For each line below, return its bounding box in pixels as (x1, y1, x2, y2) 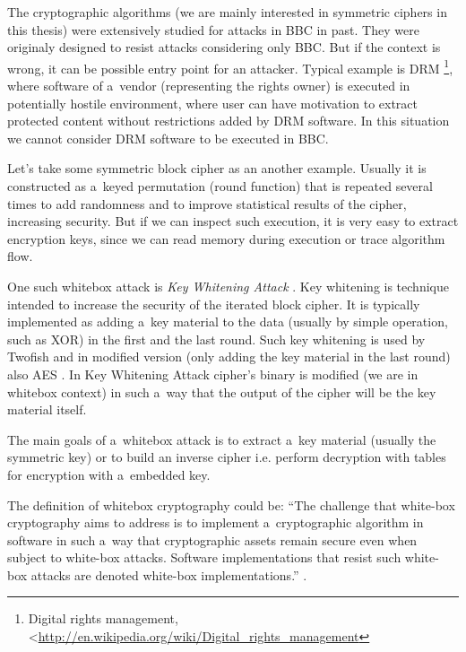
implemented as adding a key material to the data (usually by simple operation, (7, 312, 448, 331)
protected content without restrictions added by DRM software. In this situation (7, 111, 450, 130)
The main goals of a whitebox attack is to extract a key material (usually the (7, 430, 436, 448)
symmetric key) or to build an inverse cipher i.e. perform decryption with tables (7, 448, 446, 466)
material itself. (7, 400, 87, 419)
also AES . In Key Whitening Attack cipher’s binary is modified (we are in (7, 364, 419, 383)
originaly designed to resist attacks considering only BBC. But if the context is (7, 38, 441, 57)
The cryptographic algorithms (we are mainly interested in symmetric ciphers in (7, 3, 447, 21)
